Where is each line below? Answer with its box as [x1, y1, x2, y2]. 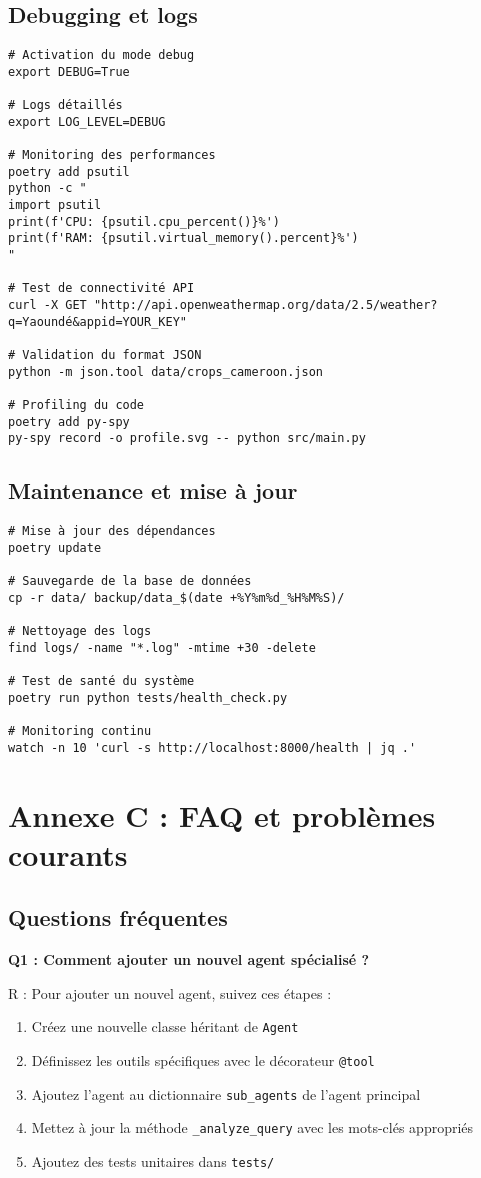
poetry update [8, 540, 102, 555]
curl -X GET [8, 298, 87, 313]
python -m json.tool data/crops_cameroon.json [8, 364, 323, 379]
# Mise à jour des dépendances [8, 524, 216, 539]
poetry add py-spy [8, 414, 130, 429]
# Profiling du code [8, 397, 145, 412]
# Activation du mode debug [8, 48, 195, 63]
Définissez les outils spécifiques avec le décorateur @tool [31, 1049, 375, 1070]
